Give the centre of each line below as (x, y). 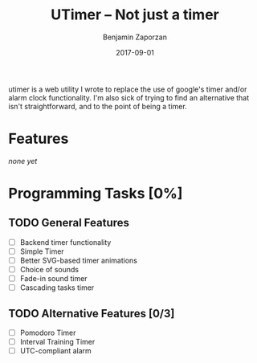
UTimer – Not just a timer (135, 15)
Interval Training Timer (57, 342)
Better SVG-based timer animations (79, 260)
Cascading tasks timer (57, 288)
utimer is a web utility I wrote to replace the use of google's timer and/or (128, 89)
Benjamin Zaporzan (135, 37)
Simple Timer (42, 251)
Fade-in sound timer (53, 279)
